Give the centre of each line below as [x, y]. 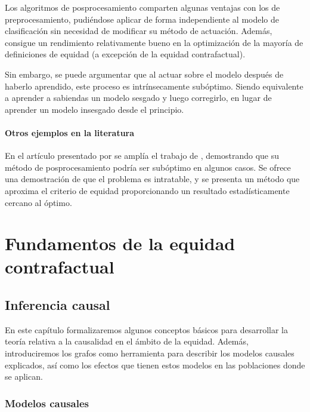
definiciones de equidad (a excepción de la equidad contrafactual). [125, 54]
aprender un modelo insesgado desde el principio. [94, 109]
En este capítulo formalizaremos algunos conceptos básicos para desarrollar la [147, 329]
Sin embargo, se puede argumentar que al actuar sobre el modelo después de [144, 74]
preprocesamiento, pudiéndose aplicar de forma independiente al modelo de [142, 19]
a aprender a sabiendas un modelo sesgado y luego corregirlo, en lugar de [138, 98]
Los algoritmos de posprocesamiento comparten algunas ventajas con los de [142, 7]
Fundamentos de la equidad [120, 243]
